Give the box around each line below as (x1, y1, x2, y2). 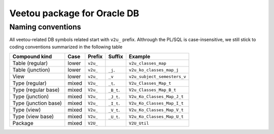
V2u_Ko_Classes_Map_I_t (128, 100, 184, 106)
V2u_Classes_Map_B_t (128, 87, 177, 92)
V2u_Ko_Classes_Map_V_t (128, 107, 184, 113)
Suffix (108, 53, 124, 60)
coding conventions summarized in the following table (9, 44, 123, 50)
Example (128, 53, 151, 60)
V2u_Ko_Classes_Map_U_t (128, 114, 184, 119)
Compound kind (12, 53, 52, 60)
